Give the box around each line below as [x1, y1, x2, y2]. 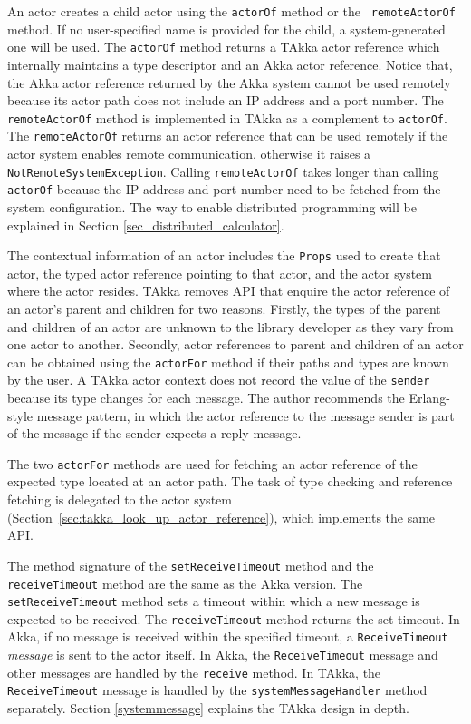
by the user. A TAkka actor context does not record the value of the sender [7, 370, 430, 389]
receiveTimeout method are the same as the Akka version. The [7, 573, 363, 592]
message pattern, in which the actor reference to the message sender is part [36, 406, 455, 425]
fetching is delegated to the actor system [7, 490, 232, 509]
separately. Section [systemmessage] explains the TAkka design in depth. [7, 699, 409, 718]
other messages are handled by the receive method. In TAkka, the [7, 662, 381, 681]
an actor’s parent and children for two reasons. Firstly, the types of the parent [7, 298, 441, 318]
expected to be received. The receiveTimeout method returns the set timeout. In [7, 609, 460, 628]
